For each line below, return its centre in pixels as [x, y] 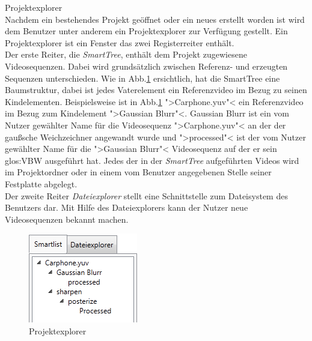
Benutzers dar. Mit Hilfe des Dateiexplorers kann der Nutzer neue [127, 207]
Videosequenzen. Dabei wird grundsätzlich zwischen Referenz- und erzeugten [146, 66]
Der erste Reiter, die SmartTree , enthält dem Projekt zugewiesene [126, 54]
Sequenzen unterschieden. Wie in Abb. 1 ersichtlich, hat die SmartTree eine [142, 78]
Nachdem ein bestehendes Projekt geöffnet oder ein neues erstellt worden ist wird [155, 19]
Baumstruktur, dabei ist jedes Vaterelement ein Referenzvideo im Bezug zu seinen [156, 90]
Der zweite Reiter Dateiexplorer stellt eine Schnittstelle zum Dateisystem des [146, 195]
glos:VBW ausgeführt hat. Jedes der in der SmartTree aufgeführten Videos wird [152, 160]
